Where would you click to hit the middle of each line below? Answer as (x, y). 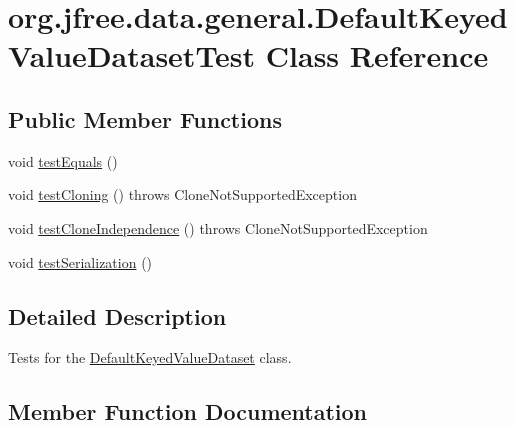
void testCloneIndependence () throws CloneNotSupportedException (218, 227)
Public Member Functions (145, 118)
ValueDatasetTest (132, 55)
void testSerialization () (80, 261)
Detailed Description (117, 315)
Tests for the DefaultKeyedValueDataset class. (150, 357)
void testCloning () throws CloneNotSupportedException (182, 194)
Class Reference (377, 55)
